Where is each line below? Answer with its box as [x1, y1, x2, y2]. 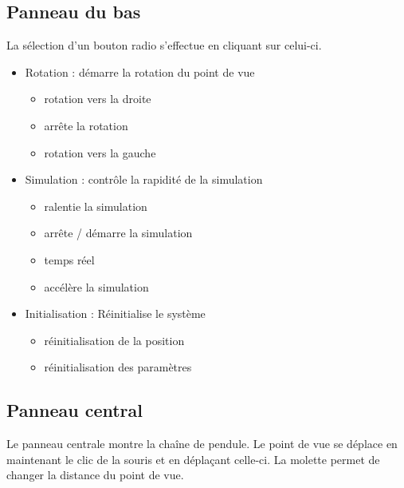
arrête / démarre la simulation [44, 224, 193, 241]
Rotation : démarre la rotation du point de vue [25, 63, 255, 80]
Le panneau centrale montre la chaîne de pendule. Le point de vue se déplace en [6, 435, 398, 452]
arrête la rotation [44, 117, 128, 133]
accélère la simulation [44, 278, 149, 295]
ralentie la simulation [44, 197, 147, 214]
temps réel [44, 251, 95, 268]
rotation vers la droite [44, 90, 151, 107]
